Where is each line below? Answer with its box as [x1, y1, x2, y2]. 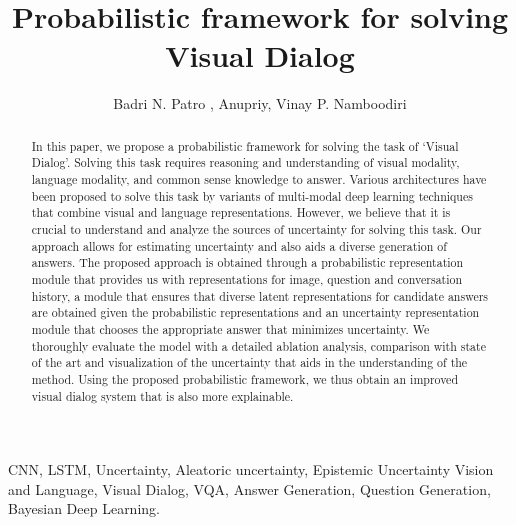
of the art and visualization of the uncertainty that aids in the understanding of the [31, 354, 468, 371]
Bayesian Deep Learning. [8, 498, 160, 519]
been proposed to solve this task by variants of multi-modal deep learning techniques [31, 187, 473, 204]
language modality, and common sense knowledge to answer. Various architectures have [31, 171, 487, 188]
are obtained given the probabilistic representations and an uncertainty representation [31, 304, 480, 321]
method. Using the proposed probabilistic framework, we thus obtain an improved [31, 370, 459, 387]
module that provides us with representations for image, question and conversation [31, 270, 463, 287]
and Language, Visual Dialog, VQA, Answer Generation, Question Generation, [8, 478, 491, 499]
